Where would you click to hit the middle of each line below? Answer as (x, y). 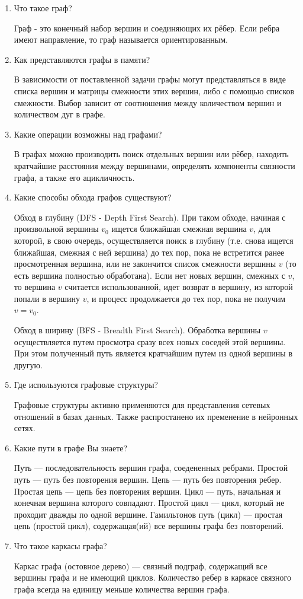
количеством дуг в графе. (59, 114)
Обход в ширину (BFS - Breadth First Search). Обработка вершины (137, 330)
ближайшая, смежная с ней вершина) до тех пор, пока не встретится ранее (149, 252)
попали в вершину (47, 298)
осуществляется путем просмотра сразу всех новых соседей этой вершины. (150, 341)
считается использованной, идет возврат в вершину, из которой (179, 287)
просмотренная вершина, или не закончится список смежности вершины (145, 264)
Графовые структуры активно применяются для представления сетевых (142, 405)
